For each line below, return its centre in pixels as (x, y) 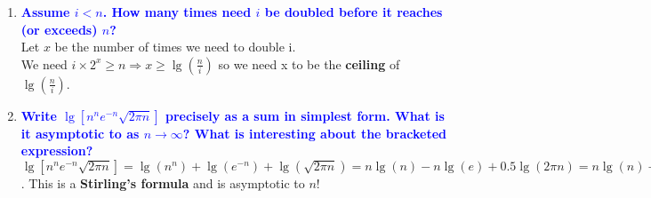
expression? (57, 150)
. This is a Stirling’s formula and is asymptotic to (163, 182)
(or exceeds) (59, 29)
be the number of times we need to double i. (175, 47)
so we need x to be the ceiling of (309, 63)
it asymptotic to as (80, 133)
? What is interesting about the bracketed (314, 133)
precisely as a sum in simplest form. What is (305, 115)
